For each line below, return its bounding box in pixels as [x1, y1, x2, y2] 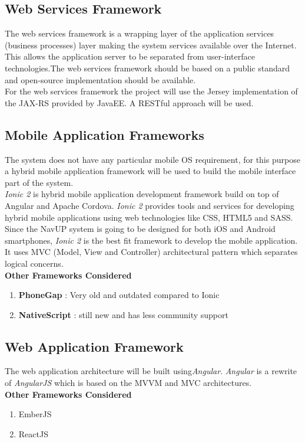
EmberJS [18, 408, 52, 420]
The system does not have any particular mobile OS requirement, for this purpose [5, 153, 300, 165]
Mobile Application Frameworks [5, 125, 204, 143]
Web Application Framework [5, 337, 184, 355]
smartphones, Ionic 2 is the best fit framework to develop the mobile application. [5, 234, 298, 246]
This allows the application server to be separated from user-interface [5, 50, 255, 63]
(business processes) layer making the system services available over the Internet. [5, 38, 297, 51]
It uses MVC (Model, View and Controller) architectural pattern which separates [5, 245, 298, 258]
